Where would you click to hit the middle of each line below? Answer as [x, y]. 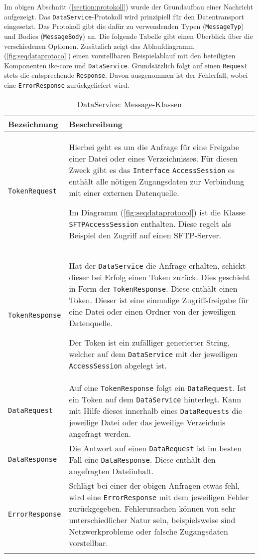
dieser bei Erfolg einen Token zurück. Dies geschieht [159, 277]
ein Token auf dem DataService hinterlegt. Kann [155, 399]
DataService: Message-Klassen [129, 104]
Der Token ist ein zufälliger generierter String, [149, 342]
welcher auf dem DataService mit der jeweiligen [153, 354]
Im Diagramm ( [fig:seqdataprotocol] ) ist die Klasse [157, 212]
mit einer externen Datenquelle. [124, 192]
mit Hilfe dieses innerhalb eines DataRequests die [155, 410]
